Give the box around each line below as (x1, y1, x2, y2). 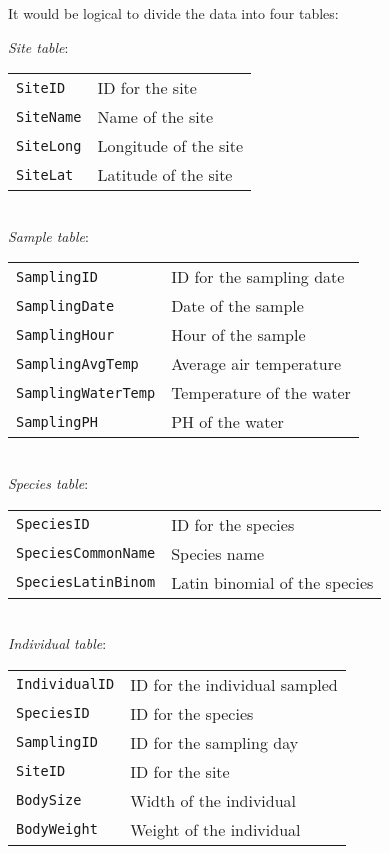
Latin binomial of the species (171, 570, 374, 594)
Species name (171, 541, 265, 565)
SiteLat (16, 166, 74, 183)
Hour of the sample (171, 323, 306, 347)
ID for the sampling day (130, 730, 299, 754)
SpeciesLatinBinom (16, 574, 156, 591)
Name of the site (97, 105, 214, 129)
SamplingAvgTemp (16, 355, 139, 372)
